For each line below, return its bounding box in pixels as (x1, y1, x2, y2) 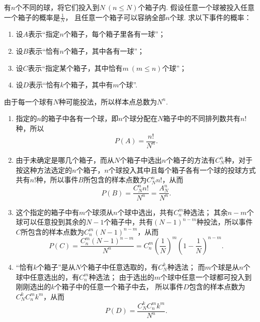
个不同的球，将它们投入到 (15, 2, 100, 12)
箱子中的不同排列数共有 (163, 113, 240, 124)
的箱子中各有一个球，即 (41, 113, 119, 124)
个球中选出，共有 (117, 206, 174, 217)
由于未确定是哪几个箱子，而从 (16, 154, 114, 165)
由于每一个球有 (4, 96, 53, 106)
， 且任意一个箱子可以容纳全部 (65, 12, 166, 22)
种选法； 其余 (183, 206, 228, 217)
